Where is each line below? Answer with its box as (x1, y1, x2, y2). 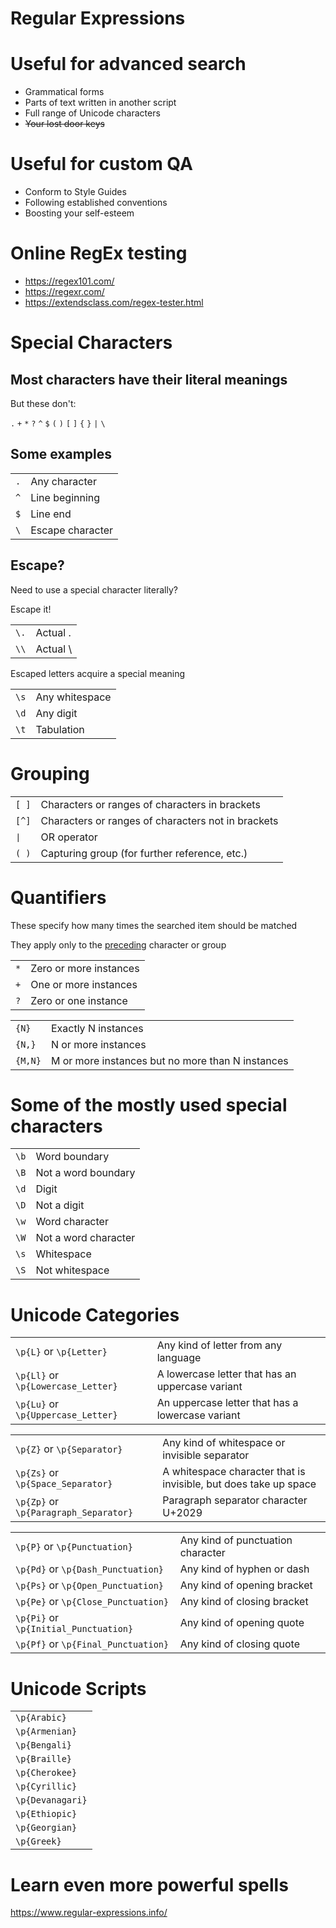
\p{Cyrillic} (15, 1781, 78, 1792)
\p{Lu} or (15, 1397, 60, 1411)
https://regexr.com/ (24, 286, 105, 297)
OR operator (40, 830, 98, 844)
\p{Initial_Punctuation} (15, 1623, 134, 1635)
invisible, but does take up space (162, 1477, 317, 1491)
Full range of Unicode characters (24, 107, 161, 119)
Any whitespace (35, 690, 112, 704)
